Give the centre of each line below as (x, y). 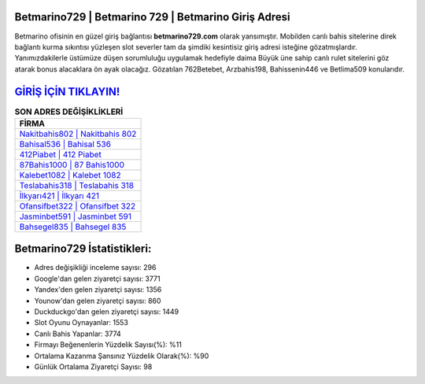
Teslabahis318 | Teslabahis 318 (76, 185)
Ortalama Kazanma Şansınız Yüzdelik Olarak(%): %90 (122, 356)
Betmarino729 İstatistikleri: (83, 249)
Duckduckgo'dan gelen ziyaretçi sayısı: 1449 (107, 312)
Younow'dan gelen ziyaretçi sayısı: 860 (98, 301)
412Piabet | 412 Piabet (61, 154)
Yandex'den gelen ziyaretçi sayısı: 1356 (98, 290)
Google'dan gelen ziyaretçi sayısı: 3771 (97, 279)
